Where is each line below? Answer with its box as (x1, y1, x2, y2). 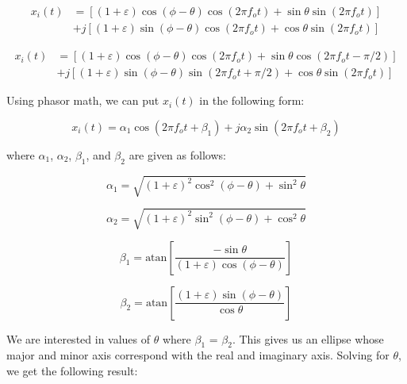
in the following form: (199, 92, 305, 109)
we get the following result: (6, 363, 138, 378)
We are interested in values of (6, 330, 151, 347)
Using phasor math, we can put (6, 92, 159, 109)
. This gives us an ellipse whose (232, 330, 384, 347)
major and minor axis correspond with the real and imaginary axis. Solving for (6, 347, 390, 363)
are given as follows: (129, 146, 226, 163)
